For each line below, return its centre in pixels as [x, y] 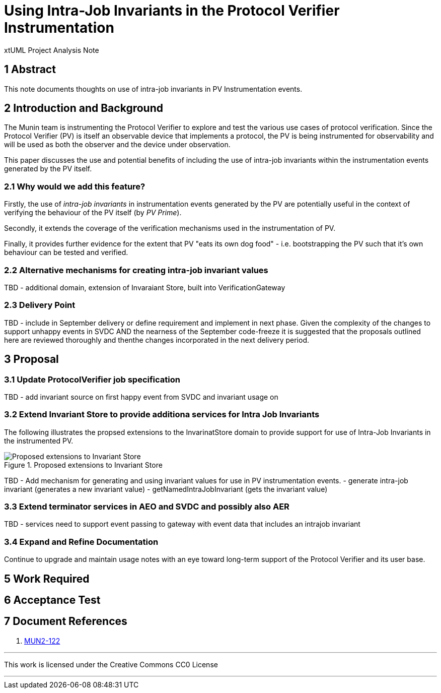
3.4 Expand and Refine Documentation [81, 542]
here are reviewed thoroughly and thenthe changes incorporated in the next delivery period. [157, 340]
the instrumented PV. [39, 440]
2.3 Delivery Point [40, 305]
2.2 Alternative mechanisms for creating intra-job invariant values [136, 270]
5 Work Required [47, 579]
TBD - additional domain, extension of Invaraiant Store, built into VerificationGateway [145, 287]
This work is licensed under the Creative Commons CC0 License [111, 664]
